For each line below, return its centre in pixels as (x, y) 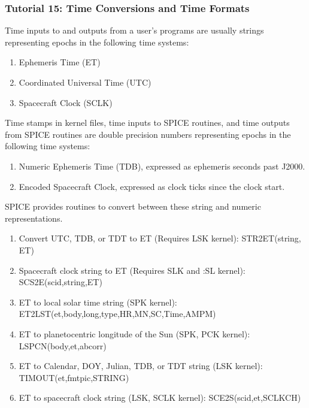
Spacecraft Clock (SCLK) (66, 102)
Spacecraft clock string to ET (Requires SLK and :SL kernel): (132, 270)
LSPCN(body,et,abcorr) (63, 345)
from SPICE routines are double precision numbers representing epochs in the (148, 134)
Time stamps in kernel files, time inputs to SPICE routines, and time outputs (147, 123)
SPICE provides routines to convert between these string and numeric (133, 206)
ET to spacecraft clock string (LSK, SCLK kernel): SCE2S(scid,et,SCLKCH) (160, 398)
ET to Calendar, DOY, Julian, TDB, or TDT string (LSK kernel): (141, 366)
